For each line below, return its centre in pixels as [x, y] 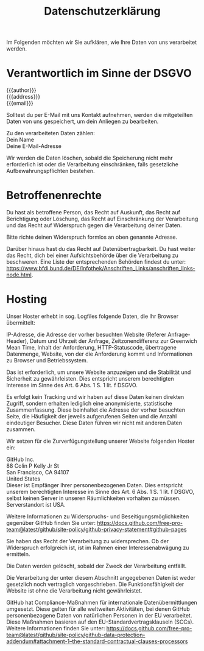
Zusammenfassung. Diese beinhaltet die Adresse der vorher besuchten [96, 410]
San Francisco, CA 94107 [38, 472]
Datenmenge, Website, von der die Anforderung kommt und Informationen [100, 354]
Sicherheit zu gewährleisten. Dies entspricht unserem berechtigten [90, 378]
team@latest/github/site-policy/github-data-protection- [76, 635]
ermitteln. [18, 554]
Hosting [27, 299]
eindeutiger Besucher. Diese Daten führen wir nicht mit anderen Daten [94, 423]
